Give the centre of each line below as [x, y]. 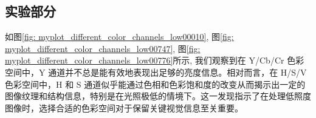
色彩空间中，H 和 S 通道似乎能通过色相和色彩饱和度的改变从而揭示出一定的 [155, 84]
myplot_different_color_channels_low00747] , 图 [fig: [103, 48]
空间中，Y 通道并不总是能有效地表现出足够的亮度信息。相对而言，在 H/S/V [156, 72]
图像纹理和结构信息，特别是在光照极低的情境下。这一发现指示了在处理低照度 [158, 96]
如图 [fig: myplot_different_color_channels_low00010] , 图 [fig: [119, 37]
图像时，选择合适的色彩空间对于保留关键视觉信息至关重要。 [124, 107]
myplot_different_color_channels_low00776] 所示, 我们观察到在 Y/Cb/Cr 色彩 [155, 60]
